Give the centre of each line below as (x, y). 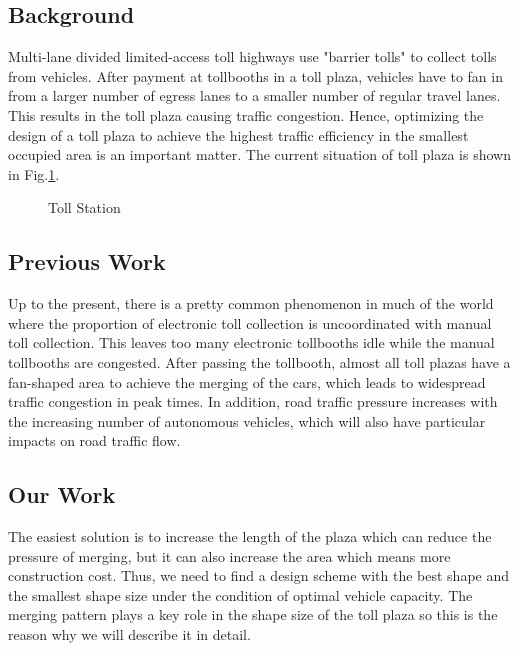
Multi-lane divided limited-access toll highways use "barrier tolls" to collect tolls (252, 56)
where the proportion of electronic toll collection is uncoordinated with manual (250, 322)
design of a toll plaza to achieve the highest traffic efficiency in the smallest (238, 134)
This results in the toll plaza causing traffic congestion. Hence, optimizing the (246, 114)
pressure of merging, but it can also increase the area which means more (229, 555)
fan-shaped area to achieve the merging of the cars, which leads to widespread (247, 381)
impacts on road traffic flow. (94, 440)
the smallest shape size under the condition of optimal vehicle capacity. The (240, 594)
